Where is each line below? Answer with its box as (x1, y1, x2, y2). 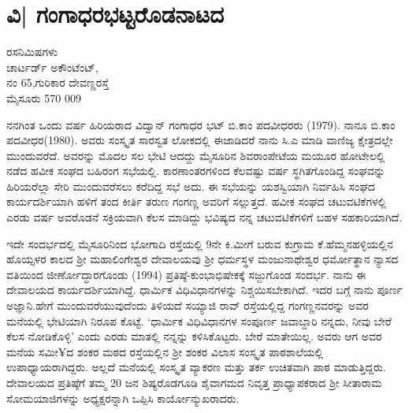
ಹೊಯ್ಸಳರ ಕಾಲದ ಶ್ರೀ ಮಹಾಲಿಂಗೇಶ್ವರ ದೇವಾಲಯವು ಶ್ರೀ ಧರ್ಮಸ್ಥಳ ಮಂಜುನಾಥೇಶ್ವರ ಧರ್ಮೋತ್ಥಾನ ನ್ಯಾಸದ (6, 251, 399, 267)
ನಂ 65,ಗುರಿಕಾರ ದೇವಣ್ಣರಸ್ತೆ (6, 74, 109, 91)
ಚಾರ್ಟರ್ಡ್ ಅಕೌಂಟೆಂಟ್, (6, 58, 99, 75)
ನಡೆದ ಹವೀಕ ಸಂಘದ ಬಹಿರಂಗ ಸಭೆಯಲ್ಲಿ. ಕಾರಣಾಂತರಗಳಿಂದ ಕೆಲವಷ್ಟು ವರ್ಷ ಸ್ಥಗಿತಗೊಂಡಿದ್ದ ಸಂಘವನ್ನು (6, 162, 385, 179)
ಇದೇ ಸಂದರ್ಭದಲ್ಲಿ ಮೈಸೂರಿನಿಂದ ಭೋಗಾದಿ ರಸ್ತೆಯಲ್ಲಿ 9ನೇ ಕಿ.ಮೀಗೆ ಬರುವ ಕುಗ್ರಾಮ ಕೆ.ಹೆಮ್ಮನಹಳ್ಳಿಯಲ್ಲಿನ (6, 235, 393, 251)
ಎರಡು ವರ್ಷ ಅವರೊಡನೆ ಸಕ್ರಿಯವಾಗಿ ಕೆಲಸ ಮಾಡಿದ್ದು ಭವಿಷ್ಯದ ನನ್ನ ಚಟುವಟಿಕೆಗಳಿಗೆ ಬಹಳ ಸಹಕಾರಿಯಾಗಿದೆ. (6, 209, 403, 225)
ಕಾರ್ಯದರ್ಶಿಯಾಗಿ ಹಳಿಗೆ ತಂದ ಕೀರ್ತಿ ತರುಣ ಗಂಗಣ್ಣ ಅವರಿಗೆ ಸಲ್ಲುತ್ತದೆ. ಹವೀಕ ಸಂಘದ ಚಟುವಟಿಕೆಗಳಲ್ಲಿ (6, 193, 387, 210)
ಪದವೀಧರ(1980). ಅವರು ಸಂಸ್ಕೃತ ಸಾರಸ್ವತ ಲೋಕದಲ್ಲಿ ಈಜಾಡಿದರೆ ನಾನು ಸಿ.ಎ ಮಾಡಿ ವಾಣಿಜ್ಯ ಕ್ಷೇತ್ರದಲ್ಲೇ (6, 132, 393, 148)
